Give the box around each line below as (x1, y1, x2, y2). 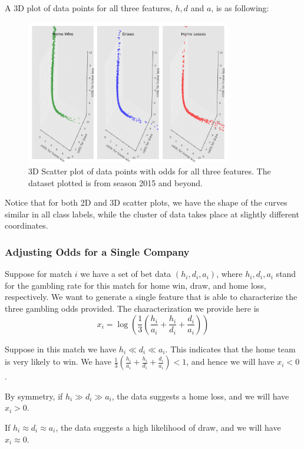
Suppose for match (5, 268, 72, 280)
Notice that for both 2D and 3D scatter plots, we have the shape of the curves (5, 196, 288, 209)
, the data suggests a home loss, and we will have (111, 389, 289, 402)
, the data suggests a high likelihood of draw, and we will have (55, 421, 281, 433)
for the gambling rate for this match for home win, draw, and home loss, (5, 279, 266, 291)
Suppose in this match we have (5, 342, 117, 355)
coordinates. (5, 219, 48, 232)
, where (216, 268, 243, 280)
